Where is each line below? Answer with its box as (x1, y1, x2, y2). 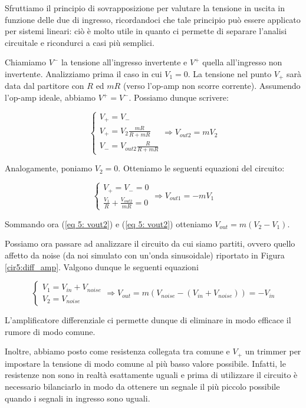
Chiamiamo (5, 56, 46, 68)
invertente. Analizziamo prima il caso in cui (5, 67, 162, 79)
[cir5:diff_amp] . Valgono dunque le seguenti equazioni (5, 260, 199, 273)
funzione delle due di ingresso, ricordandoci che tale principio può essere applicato (5, 13, 301, 25)
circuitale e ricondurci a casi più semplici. (5, 36, 154, 48)
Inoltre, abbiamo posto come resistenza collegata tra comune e (5, 345, 230, 357)
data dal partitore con (5, 79, 84, 92)
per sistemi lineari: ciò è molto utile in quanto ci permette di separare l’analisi (5, 25, 287, 37)
